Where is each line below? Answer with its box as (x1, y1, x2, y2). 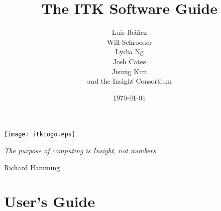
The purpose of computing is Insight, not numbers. (4, 145, 158, 155)
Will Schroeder (107, 36, 152, 47)
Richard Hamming (4, 162, 60, 172)
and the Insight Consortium (87, 76, 172, 86)
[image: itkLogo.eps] (4, 131, 76, 138)
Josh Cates (112, 56, 146, 66)
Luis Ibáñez (111, 27, 147, 37)
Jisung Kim (111, 66, 147, 76)
